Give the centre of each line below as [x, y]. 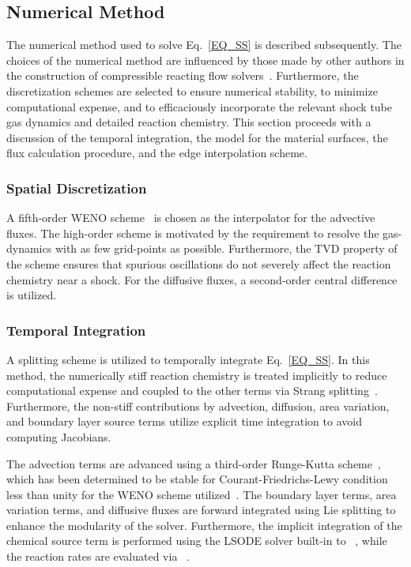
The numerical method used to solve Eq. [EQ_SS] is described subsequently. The [204, 45]
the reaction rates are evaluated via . [98, 556]
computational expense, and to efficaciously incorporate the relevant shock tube [200, 106]
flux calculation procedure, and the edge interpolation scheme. [157, 153]
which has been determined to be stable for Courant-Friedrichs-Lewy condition [197, 479]
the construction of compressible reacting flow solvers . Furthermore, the [183, 75]
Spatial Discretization [77, 188]
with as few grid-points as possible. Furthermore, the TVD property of [226, 248]
